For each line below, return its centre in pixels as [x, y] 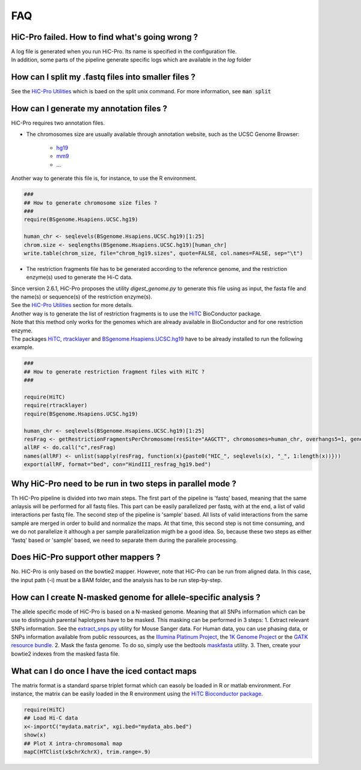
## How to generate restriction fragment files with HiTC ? [114, 371]
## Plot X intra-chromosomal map [73, 743]
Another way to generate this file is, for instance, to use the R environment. [104, 178]
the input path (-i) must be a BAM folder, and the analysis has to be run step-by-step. [117, 580]
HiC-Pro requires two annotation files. [58, 123]
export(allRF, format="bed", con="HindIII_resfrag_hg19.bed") [117, 464]
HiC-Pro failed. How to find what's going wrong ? [105, 37]
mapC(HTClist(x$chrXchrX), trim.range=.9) [87, 752]
